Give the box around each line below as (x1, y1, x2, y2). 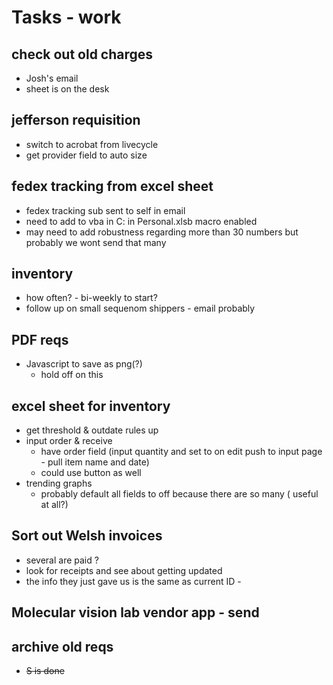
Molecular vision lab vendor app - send (11, 604, 260, 621)
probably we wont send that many (25, 236, 167, 248)
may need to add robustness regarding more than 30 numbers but (25, 226, 299, 238)
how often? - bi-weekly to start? (25, 292, 158, 304)
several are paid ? (25, 554, 99, 566)
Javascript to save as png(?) (25, 358, 143, 370)
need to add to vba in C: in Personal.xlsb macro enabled (25, 215, 258, 227)
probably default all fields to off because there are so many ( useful (40, 488, 319, 500)
